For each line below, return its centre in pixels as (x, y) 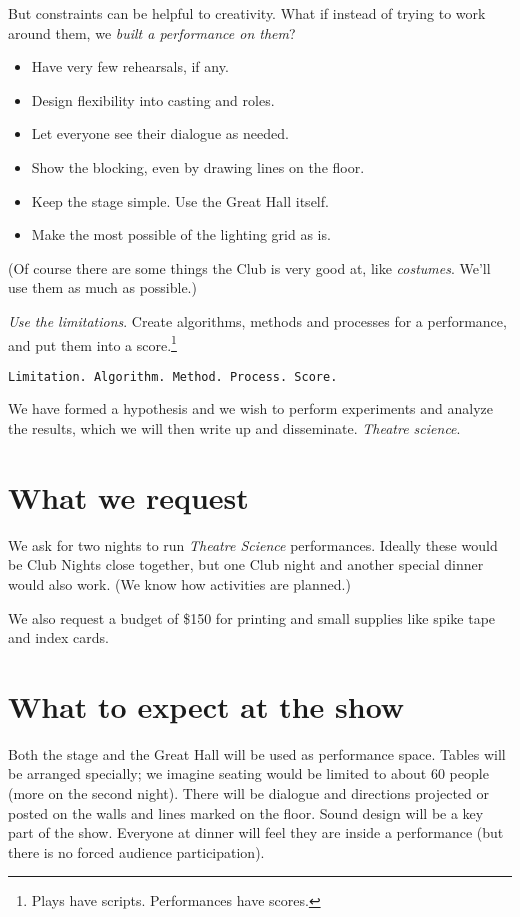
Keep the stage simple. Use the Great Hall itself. (180, 200)
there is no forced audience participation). (136, 851)
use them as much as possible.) (102, 287)
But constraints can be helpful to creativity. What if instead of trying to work (247, 13)
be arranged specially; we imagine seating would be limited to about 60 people (248, 773)
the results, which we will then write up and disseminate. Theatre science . (234, 428)
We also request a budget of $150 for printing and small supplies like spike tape (252, 617)
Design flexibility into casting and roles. (153, 99)
